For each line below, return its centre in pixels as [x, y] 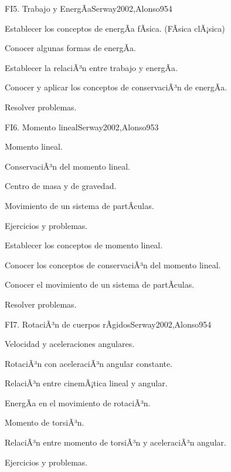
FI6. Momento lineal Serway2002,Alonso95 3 [82, 127]
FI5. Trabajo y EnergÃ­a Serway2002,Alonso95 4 [89, 8]
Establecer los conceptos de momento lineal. [84, 245]
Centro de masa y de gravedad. [61, 186]
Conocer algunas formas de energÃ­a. [70, 48]
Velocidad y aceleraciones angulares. [70, 344]
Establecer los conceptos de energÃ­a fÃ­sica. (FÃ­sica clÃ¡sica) [115, 28]
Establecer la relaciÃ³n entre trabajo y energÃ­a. [91, 67]
